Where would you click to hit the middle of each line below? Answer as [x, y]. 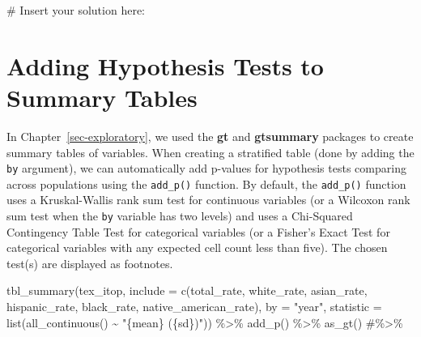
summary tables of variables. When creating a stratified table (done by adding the [210, 152]
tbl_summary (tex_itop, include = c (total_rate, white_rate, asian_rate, [187, 290]
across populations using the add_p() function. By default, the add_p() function [206, 183]
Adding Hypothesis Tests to [165, 65]
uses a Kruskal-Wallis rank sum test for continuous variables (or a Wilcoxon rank [208, 200]
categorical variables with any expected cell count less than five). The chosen [197, 247]
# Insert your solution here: [76, 10]
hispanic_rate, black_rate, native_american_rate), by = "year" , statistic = [194, 307]
